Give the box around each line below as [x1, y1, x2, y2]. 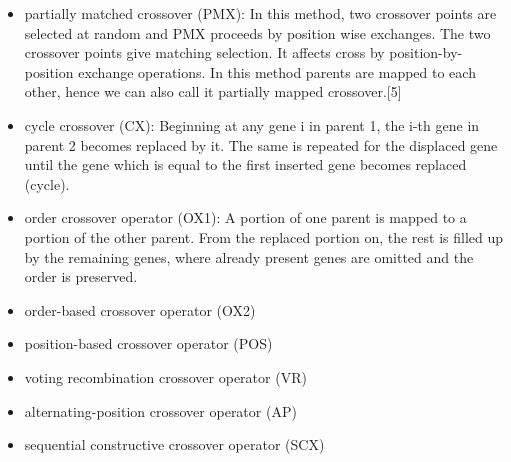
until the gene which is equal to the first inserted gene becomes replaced [24, 154, 467, 175]
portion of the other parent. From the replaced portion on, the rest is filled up [24, 226, 504, 247]
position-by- [389, 42, 463, 63]
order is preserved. [24, 266, 138, 287]
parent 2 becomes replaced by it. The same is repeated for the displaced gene [24, 134, 498, 155]
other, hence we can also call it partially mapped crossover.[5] [24, 81, 402, 102]
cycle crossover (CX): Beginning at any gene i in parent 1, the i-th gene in [24, 114, 480, 135]
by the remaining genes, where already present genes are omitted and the [24, 246, 474, 267]
